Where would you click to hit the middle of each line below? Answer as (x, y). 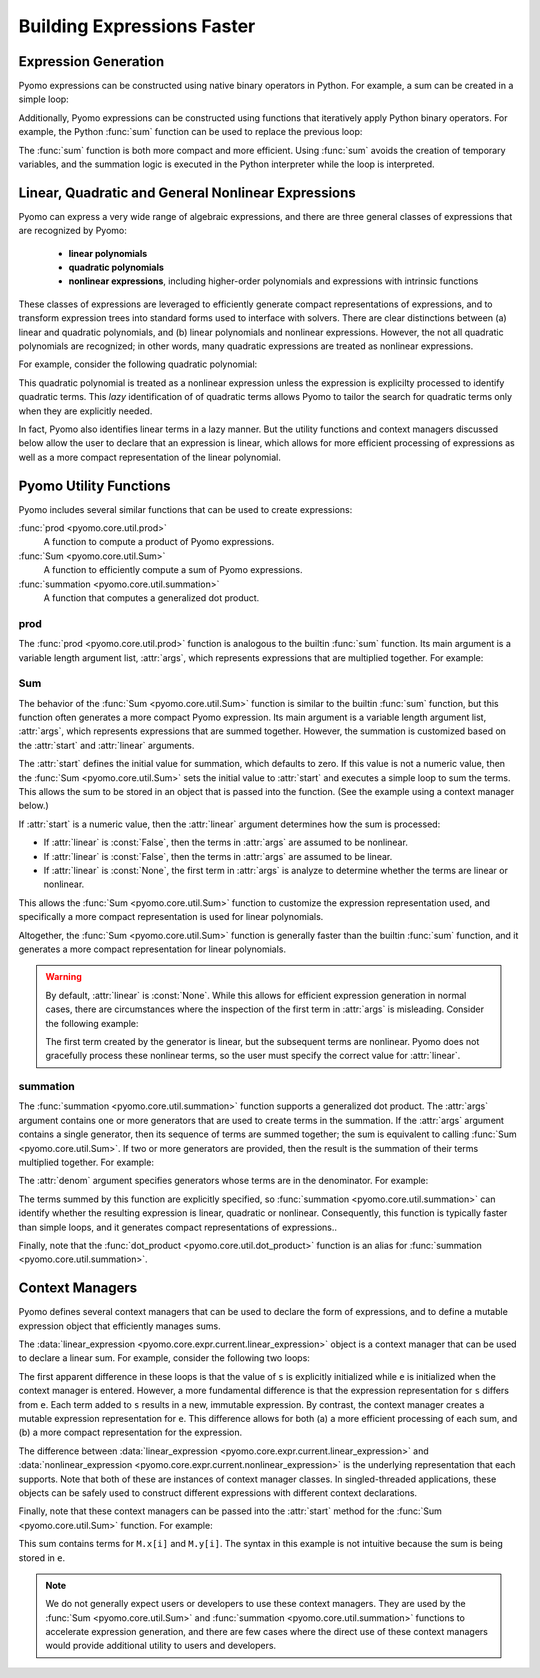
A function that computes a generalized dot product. (151, 598)
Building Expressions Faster (137, 26)
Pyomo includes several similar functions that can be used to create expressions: (185, 509)
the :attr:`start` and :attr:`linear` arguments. (106, 745)
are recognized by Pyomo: (72, 231)
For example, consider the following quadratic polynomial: (138, 364)
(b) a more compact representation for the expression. (130, 1432)
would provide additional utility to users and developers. (161, 1646)
